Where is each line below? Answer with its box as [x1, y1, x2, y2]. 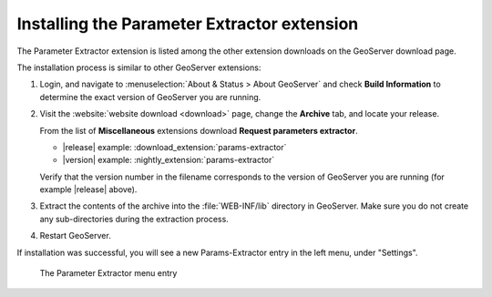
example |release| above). [39, 184, 138, 195]
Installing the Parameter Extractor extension [16, 14, 359, 34]
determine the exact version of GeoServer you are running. [39, 91, 261, 102]
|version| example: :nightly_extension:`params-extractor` [62, 155, 275, 166]
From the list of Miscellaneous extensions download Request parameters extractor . [39, 125, 359, 136]
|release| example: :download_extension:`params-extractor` [62, 141, 287, 152]
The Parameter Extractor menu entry [39, 268, 178, 279]
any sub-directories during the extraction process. [39, 213, 230, 224]
